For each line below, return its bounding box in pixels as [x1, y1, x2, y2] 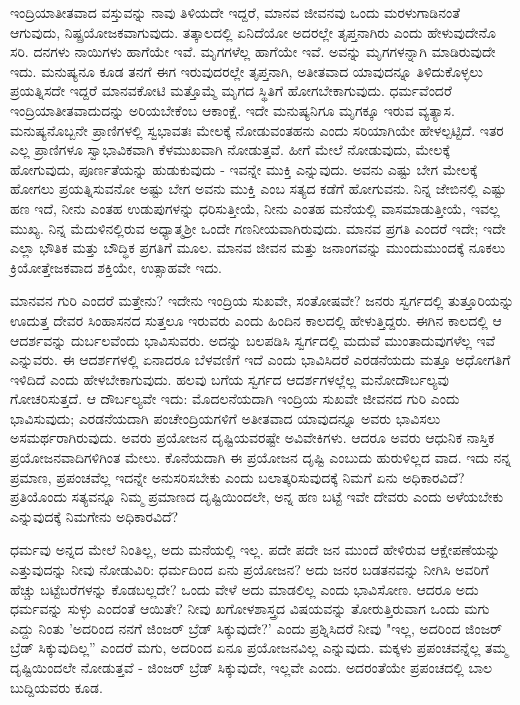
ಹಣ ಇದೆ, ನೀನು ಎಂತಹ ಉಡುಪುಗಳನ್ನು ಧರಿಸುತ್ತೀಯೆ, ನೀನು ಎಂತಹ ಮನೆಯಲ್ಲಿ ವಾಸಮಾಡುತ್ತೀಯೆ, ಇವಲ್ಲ [10, 197, 500, 218]
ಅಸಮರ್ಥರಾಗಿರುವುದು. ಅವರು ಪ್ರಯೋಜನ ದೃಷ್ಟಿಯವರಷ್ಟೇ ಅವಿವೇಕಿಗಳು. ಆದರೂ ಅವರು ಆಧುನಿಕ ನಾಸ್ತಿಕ [10, 427, 495, 448]
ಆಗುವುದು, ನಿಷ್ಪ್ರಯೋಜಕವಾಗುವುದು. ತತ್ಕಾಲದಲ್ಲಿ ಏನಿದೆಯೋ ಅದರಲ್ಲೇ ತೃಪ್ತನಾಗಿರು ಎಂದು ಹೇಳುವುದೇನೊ [10, 21, 496, 42]
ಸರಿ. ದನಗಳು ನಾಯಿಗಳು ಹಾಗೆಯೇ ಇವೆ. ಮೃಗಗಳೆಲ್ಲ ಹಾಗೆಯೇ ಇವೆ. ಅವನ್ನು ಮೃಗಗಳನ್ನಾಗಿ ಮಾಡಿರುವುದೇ [10, 41, 496, 62]
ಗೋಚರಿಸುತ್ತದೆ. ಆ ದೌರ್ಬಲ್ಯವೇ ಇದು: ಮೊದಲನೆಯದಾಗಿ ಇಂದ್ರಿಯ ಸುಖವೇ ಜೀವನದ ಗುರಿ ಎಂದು [10, 388, 460, 409]
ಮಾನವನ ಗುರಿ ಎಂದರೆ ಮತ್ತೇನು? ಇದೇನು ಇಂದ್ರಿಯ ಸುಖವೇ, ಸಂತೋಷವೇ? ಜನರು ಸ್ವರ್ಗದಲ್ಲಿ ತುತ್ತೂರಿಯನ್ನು [10, 290, 514, 311]
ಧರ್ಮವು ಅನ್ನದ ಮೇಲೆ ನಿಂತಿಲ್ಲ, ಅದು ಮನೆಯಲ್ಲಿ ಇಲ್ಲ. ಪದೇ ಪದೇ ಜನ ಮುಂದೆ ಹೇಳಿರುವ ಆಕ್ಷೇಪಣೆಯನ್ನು [10, 539, 501, 560]
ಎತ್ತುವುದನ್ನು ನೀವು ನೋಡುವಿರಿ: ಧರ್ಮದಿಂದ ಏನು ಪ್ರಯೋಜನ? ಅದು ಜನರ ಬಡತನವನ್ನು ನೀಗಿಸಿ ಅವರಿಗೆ [10, 559, 489, 580]
